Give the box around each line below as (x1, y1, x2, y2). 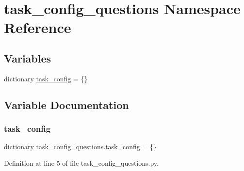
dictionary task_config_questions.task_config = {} (4, 141, 157, 152)
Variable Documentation (4, 97, 129, 112)
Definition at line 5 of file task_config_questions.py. (4, 157, 159, 168)
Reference (4, 17, 71, 37)
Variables (4, 50, 51, 65)
